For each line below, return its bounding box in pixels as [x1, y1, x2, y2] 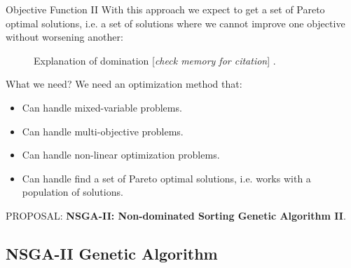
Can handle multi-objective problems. [22, 123, 184, 138]
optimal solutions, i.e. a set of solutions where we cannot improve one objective [6, 15, 345, 30]
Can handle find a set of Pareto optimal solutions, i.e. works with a [22, 170, 311, 185]
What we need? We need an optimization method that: [6, 76, 242, 91]
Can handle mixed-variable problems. [22, 100, 182, 114]
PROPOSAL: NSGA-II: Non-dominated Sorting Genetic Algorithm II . [6, 208, 346, 222]
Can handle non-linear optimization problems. [22, 147, 220, 162]
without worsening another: [6, 29, 123, 44]
